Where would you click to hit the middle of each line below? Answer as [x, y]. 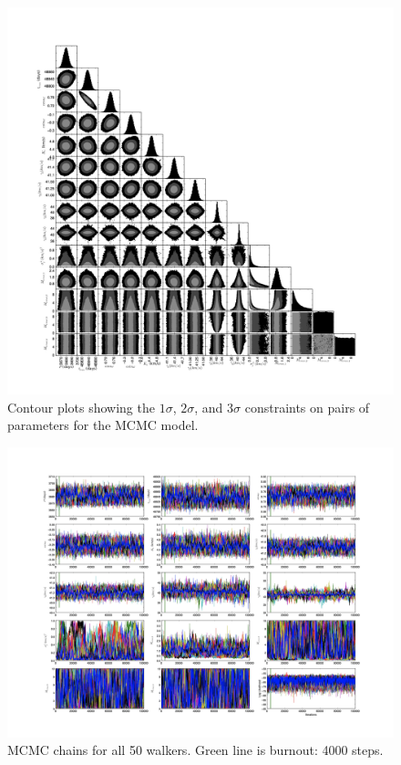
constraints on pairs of [307, 407]
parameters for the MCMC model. [103, 425]
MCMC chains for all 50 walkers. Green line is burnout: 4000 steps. [195, 750]
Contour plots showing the [81, 407]
